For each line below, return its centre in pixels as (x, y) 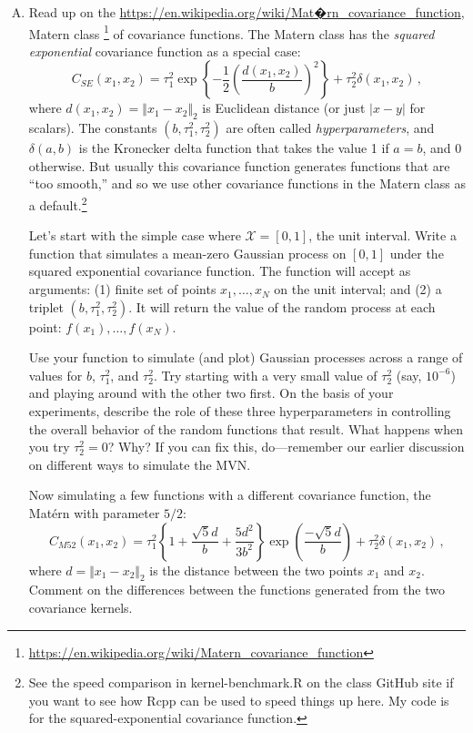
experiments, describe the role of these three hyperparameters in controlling (240, 411)
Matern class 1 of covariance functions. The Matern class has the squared (231, 32)
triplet (46, 306)
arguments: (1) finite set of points (122, 289)
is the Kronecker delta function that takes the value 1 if (234, 148)
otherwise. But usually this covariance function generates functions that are (239, 165)
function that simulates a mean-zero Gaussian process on (187, 253)
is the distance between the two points (256, 570)
